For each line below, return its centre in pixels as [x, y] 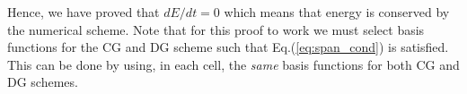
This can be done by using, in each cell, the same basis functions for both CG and [233, 64]
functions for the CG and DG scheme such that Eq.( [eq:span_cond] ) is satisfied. [228, 47]
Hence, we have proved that [84, 12]
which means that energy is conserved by [337, 12]
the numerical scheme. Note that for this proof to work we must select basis [216, 29]
